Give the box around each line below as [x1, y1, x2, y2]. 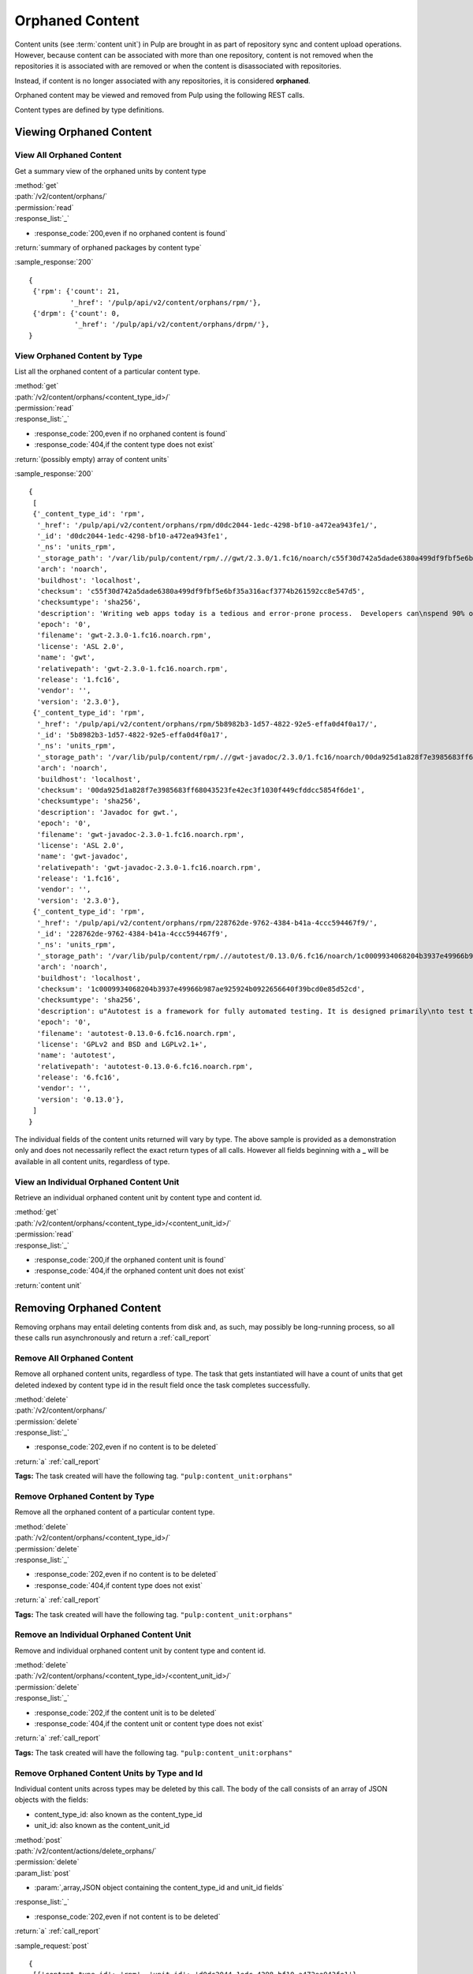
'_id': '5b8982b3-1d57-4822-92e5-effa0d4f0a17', [36, 730, 229, 739]
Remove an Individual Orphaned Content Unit [14, 1629, 192, 1640]
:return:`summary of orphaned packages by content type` [14, 243, 203, 252]
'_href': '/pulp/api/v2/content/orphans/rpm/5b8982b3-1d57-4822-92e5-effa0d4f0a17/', [36, 719, 378, 728]
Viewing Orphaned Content [14, 126, 152, 139]
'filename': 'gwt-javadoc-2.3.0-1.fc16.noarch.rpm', [36, 830, 245, 839]
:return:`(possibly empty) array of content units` [14, 454, 169, 463]
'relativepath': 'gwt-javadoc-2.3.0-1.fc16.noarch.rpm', [36, 863, 262, 872]
